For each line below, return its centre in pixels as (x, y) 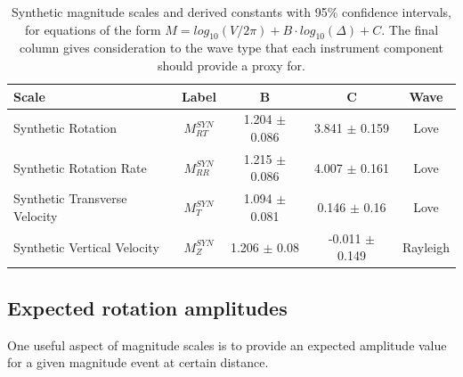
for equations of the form (93, 29)
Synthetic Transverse (70, 198)
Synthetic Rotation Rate (80, 167)
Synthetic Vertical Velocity (86, 246)
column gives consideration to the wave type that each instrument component (231, 48)
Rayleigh (426, 246)
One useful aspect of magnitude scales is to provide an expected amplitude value (227, 344)
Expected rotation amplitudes (147, 307)
